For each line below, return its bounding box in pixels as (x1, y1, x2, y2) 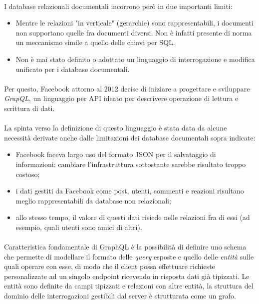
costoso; (15, 168, 40, 179)
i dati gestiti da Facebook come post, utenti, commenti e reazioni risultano (15, 185, 244, 196)
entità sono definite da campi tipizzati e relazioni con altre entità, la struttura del (4, 280, 254, 291)
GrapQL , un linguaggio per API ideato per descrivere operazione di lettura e (4, 93, 239, 103)
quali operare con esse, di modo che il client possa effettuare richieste (4, 261, 215, 271)
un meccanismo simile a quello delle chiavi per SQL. (15, 37, 175, 47)
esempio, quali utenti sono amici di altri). (15, 221, 142, 232)
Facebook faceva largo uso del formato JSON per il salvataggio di (15, 149, 216, 159)
